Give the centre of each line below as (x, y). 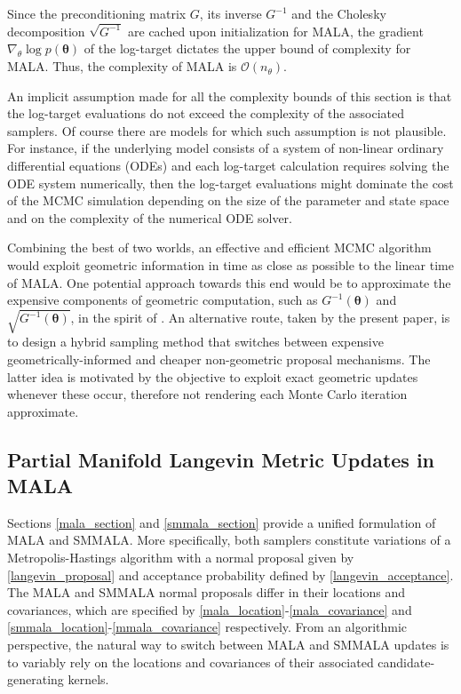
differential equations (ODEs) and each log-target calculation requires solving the (228, 166)
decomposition (46, 31)
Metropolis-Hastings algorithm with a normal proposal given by (181, 558)
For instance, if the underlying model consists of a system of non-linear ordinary (226, 148)
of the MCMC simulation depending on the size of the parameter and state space (228, 200)
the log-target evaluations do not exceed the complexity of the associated (206, 113)
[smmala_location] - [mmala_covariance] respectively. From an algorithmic (207, 627)
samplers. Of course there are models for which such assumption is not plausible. (227, 130)
